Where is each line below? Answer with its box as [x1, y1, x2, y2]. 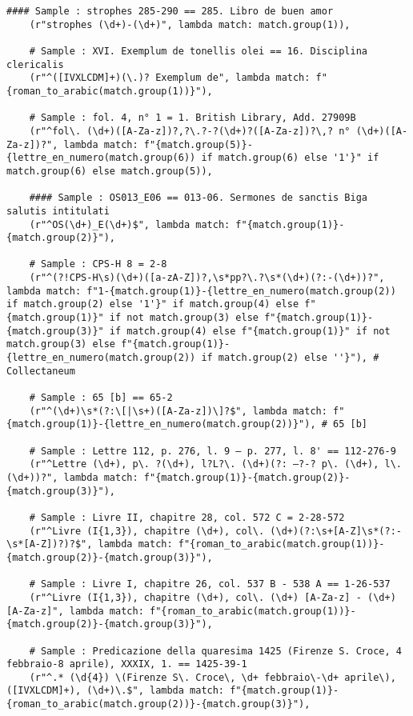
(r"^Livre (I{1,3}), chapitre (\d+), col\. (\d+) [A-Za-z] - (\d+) [29, 591, 396, 603]
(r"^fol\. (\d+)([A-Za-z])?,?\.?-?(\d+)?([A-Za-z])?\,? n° [29, 125, 351, 137]
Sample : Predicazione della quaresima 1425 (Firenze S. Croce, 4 [40, 645, 402, 657]
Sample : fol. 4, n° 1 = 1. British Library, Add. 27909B [40, 112, 356, 124]
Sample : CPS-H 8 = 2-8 [40, 258, 167, 270]
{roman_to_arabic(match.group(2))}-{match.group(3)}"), [6, 698, 311, 710]
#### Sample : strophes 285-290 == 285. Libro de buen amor [6, 6, 334, 17]
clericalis [6, 58, 64, 70]
